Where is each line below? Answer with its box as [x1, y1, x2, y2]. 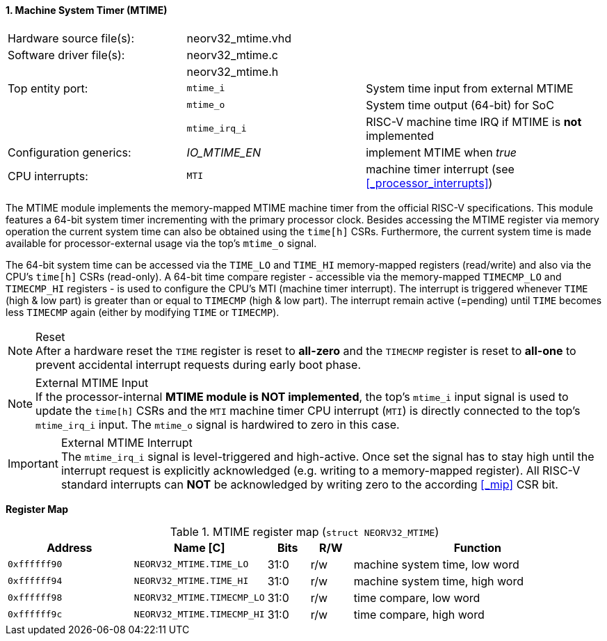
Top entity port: [8, 81, 88, 95]
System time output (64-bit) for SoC [366, 97, 554, 112]
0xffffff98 [8, 592, 63, 603]
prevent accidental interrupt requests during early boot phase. [35, 357, 361, 372]
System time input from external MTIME [366, 81, 574, 95]
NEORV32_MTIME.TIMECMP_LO [133, 592, 265, 603]
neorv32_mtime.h [186, 64, 279, 79]
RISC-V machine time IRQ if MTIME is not [366, 114, 582, 129]
